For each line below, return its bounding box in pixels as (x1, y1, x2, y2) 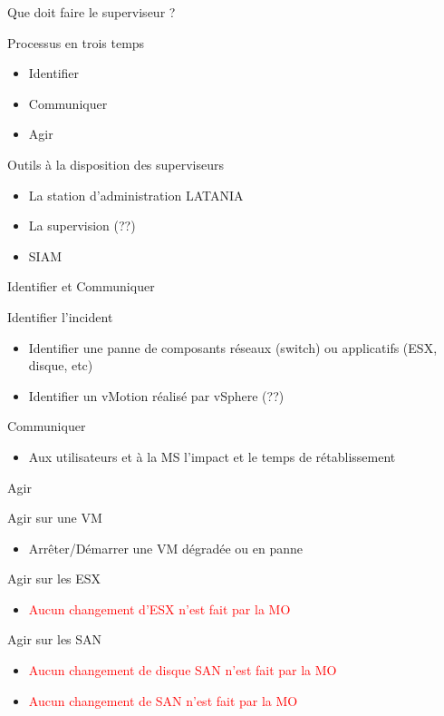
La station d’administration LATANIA (28, 185, 244, 204)
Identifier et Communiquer (7, 277, 155, 296)
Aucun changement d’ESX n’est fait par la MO (28, 599, 291, 618)
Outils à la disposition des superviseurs (7, 154, 225, 173)
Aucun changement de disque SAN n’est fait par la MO (28, 661, 337, 680)
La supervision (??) (28, 216, 136, 235)
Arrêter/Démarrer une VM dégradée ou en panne (28, 538, 304, 557)
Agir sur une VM (7, 508, 102, 527)
